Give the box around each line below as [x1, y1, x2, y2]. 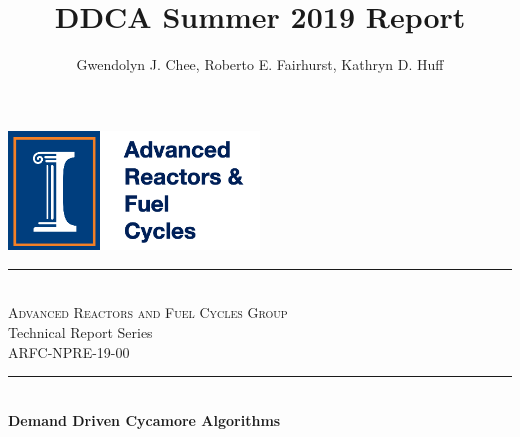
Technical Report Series [8, 321, 153, 342]
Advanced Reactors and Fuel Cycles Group [8, 302, 288, 323]
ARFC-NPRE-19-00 [8, 341, 130, 362]
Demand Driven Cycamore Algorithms [8, 409, 281, 430]
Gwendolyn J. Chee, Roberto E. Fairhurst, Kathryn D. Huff [76, 54, 444, 75]
